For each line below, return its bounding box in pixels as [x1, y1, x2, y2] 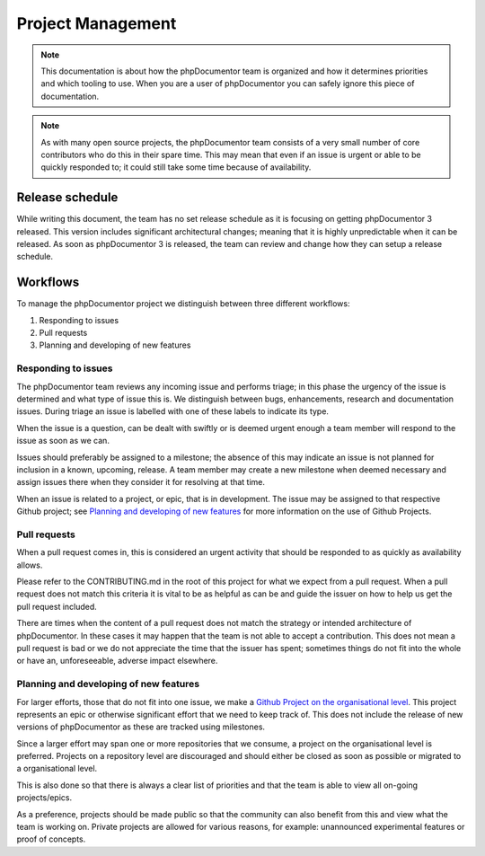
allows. [16, 560, 43, 570]
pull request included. [16, 601, 98, 612]
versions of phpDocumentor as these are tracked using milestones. [16, 721, 265, 732]
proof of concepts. [16, 834, 86, 844]
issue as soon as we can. [16, 436, 110, 446]
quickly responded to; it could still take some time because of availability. [40, 162, 312, 172]
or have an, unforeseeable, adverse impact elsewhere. [16, 656, 218, 666]
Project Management [16, 13, 177, 33]
